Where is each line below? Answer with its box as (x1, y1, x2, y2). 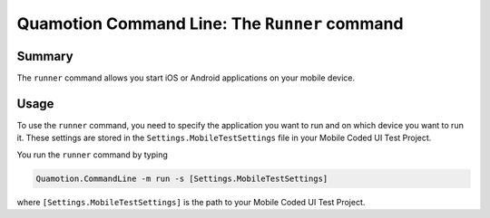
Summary (16, 48, 73, 63)
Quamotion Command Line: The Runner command (16, 14, 404, 33)
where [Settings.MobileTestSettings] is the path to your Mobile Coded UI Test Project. (16, 196, 366, 207)
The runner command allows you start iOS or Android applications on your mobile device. (16, 72, 356, 83)
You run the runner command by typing (16, 149, 168, 160)
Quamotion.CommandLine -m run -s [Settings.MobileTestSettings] (35, 173, 328, 184)
